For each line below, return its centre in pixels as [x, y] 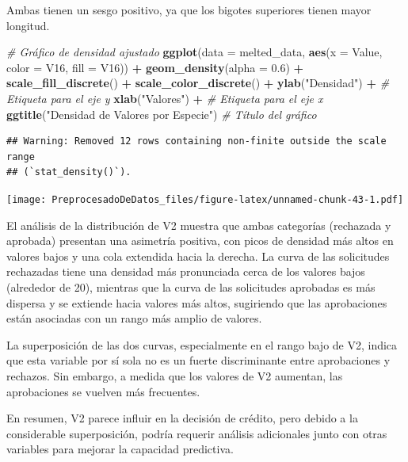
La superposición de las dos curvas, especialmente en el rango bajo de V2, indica [202, 344]
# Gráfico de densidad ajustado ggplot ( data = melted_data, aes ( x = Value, [194, 52]
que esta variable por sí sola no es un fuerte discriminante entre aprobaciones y [198, 360]
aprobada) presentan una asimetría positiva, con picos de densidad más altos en [200, 241]
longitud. [28, 25]
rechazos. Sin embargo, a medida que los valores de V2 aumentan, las [175, 375]
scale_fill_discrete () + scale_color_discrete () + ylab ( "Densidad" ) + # [198, 83]
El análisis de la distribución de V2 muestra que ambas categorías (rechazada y [199, 225]
